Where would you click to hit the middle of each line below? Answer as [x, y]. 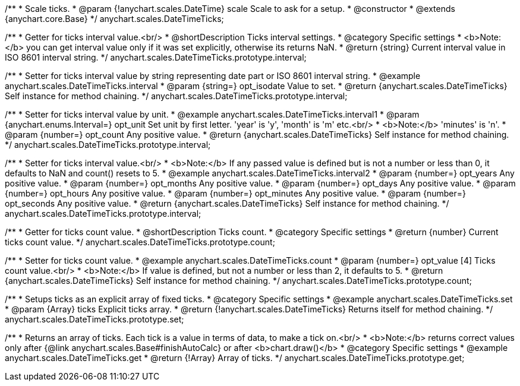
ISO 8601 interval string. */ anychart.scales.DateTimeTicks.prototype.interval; [156, 57]
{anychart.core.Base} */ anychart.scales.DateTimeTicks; [114, 19]
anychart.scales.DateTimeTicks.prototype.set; [94, 319]
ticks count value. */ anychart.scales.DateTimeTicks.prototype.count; [140, 242]
